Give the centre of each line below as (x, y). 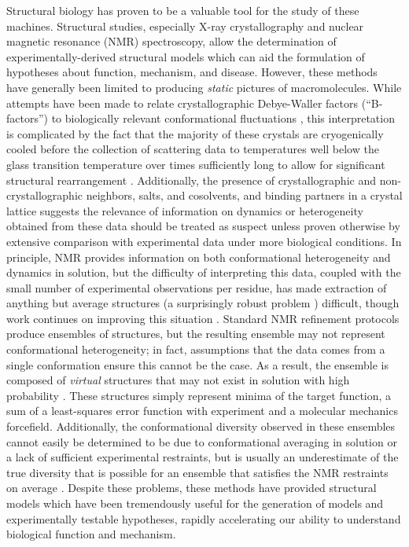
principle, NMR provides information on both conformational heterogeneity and (199, 257)
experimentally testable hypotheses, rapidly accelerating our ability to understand (204, 518)
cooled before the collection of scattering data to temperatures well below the (193, 149)
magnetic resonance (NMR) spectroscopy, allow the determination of (171, 41)
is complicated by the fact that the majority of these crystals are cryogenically (195, 133)
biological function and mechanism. (91, 534)
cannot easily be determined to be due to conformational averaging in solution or (202, 441)
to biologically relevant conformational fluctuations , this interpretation (223, 118)
